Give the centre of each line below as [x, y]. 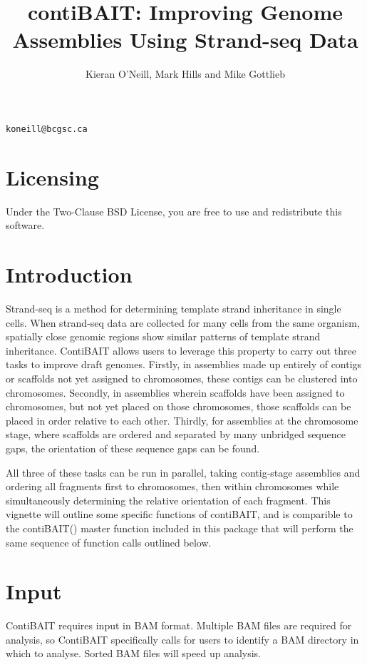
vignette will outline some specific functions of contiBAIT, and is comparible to [179, 514]
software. [25, 225]
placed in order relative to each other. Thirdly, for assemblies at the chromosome [182, 420]
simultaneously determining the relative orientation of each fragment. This [168, 500]
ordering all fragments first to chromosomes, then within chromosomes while [172, 486]
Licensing [52, 177]
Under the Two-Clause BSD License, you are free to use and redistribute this [174, 211]
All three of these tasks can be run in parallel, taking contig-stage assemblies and [183, 472]
